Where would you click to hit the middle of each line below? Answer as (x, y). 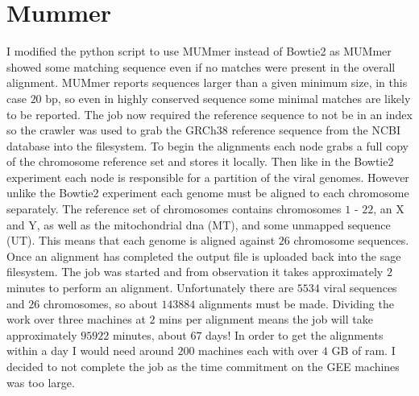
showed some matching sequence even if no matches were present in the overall (201, 66)
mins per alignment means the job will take (266, 319)
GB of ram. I (363, 351)
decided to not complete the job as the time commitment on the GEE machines (203, 366)
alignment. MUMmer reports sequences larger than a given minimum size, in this (207, 82)
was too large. (41, 382)
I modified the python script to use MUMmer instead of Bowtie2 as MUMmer (199, 51)
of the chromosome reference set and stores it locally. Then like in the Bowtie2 (200, 161)
